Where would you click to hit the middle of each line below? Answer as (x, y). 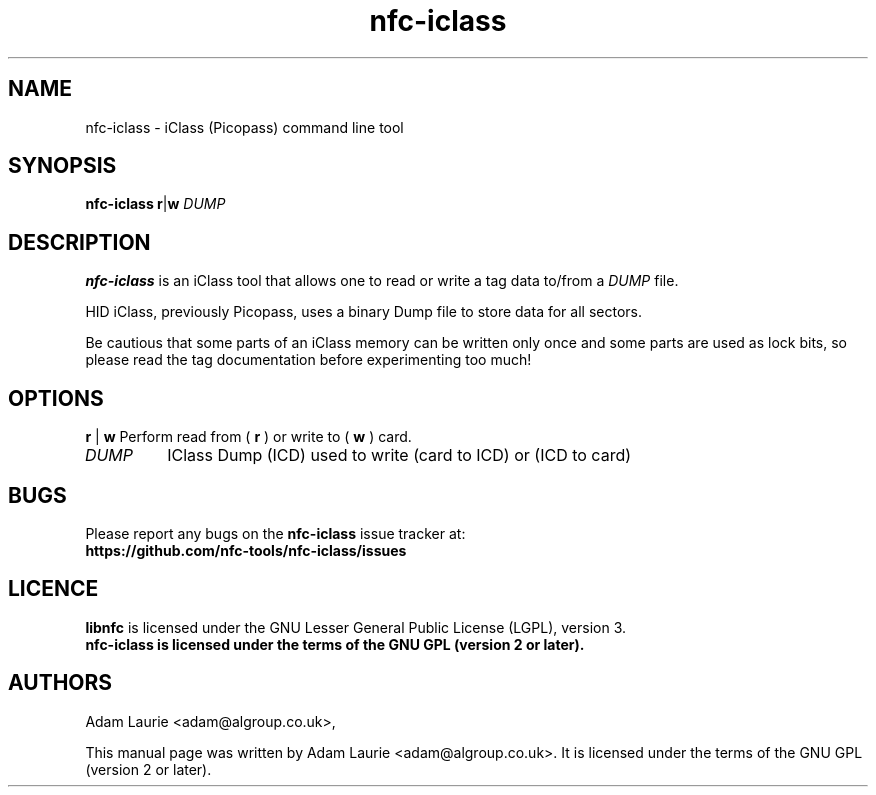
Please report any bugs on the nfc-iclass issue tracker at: (275, 533)
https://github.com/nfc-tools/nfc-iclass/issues (246, 550)
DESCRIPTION (79, 242)
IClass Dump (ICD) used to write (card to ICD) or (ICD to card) (399, 455)
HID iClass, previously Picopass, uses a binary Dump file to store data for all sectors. (363, 312)
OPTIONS (56, 398)
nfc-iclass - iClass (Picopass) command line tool (244, 127)
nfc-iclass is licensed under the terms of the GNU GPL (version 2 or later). (335, 644)
